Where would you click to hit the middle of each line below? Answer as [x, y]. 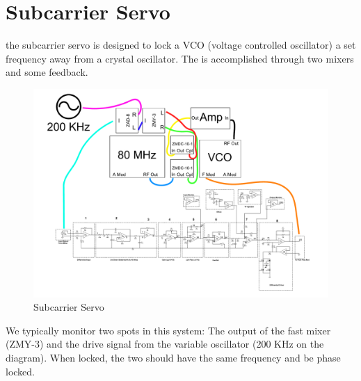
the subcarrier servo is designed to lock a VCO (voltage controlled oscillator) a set [181, 45]
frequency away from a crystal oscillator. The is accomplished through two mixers [180, 58]
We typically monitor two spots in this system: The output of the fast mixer [168, 330]
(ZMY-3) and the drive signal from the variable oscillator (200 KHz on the [165, 344]
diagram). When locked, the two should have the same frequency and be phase [173, 358]
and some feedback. [47, 72]
